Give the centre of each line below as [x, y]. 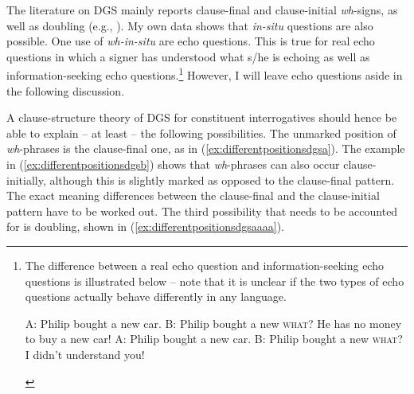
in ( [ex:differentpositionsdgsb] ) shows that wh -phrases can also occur [173, 164]
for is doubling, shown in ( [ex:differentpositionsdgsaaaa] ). [145, 226]
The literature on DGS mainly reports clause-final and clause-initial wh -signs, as [202, 10]
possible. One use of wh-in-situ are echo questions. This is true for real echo [191, 41]
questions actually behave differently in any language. [156, 296]
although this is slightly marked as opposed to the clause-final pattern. [222, 179]
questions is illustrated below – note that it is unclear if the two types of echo [215, 281]
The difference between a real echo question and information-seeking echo [204, 265]
